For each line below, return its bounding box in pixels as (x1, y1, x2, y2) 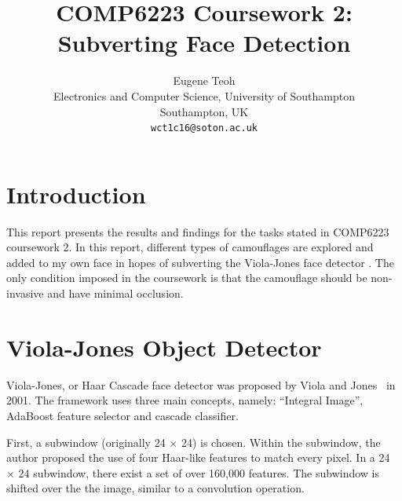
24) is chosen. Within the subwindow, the (181, 433, 381, 450)
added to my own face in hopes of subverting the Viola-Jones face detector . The (6, 254, 394, 270)
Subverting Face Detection (57, 27, 351, 59)
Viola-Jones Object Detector (6, 331, 322, 363)
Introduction (6, 177, 146, 210)
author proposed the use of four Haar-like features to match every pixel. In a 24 (6, 449, 390, 466)
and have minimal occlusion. (47, 285, 184, 302)
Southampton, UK (159, 103, 249, 119)
